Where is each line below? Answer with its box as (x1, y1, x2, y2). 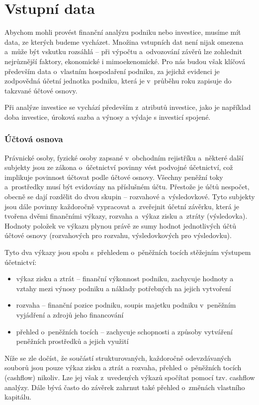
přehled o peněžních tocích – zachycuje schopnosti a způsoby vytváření (16, 326, 233, 336)
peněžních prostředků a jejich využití (16, 336, 129, 346)
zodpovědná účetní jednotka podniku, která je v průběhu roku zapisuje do (4, 76, 232, 86)
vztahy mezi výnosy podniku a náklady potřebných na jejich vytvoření (16, 283, 231, 293)
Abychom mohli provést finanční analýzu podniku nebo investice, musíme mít (4, 27, 241, 37)
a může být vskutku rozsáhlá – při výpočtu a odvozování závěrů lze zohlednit (4, 46, 242, 57)
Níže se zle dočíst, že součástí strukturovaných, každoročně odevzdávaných (4, 352, 231, 363)
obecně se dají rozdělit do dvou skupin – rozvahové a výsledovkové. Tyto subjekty (4, 191, 255, 202)
